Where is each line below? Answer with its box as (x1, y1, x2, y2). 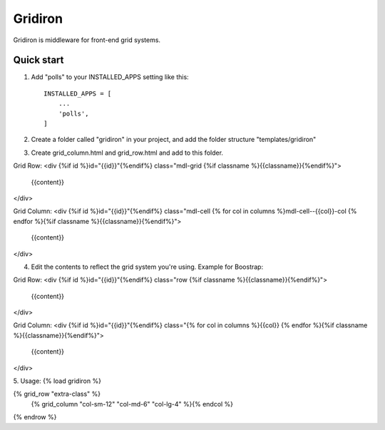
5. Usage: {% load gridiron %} (13, 377, 101, 385)
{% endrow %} (13, 413, 57, 421)
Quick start (13, 54, 64, 66)
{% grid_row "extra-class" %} (13, 389, 101, 399)
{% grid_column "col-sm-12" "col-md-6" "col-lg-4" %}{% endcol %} (31, 399, 234, 408)
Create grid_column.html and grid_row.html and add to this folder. (31, 148, 224, 157)
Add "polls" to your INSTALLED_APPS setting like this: (31, 73, 189, 81)
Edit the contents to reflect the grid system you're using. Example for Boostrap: (31, 262, 264, 271)
